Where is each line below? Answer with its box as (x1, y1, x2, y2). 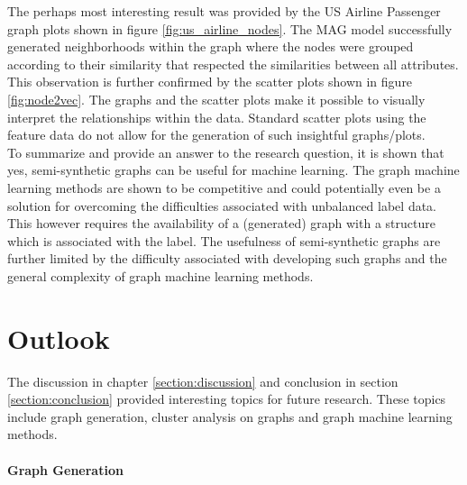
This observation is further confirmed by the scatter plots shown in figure (7, 72, 413, 91)
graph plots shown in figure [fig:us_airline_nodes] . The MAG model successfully (7, 19, 453, 38)
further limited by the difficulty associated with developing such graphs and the (7, 249, 447, 268)
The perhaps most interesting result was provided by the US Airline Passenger (7, 2, 441, 20)
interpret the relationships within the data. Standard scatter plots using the (7, 107, 426, 126)
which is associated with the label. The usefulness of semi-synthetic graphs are (7, 231, 441, 250)
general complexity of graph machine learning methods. (7, 266, 314, 285)
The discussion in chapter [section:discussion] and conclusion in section (7, 371, 398, 390)
